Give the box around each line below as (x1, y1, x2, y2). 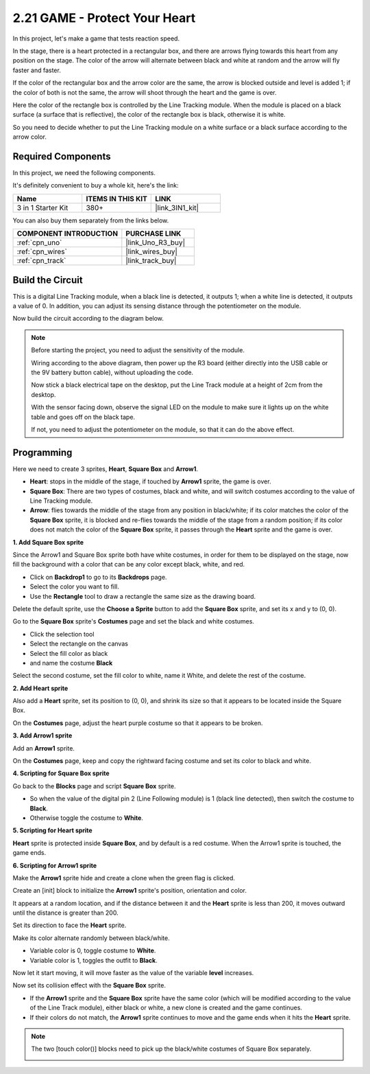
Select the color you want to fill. (29, 582, 120, 591)
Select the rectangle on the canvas (29, 639, 128, 648)
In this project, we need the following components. (12, 168, 156, 176)
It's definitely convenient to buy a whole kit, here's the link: (12, 181, 179, 190)
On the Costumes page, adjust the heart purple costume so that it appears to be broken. (12, 718, 263, 727)
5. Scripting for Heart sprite (12, 826, 92, 834)
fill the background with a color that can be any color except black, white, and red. (12, 560, 245, 569)
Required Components (12, 150, 111, 162)
